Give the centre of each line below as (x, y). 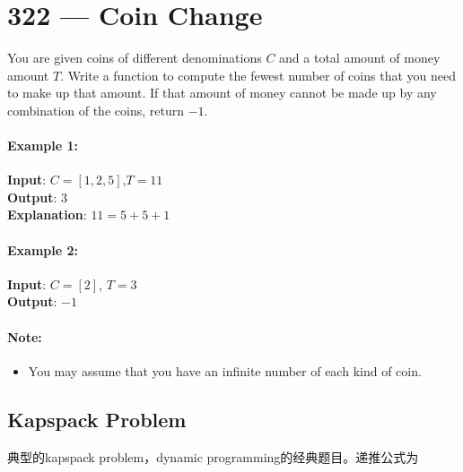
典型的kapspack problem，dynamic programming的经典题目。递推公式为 (213, 456)
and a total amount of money (360, 58)
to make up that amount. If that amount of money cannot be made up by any (222, 93)
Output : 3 (38, 197)
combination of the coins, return (96, 110)
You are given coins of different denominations (135, 58)
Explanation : (47, 215)
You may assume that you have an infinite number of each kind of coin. (225, 370)
